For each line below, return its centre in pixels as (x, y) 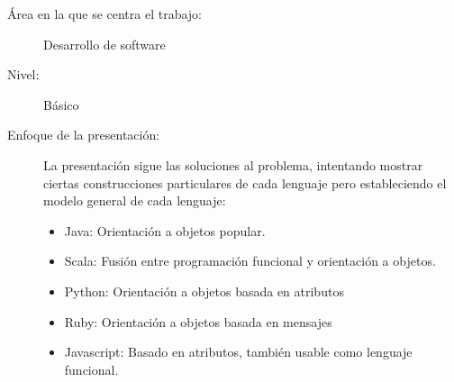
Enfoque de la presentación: (84, 135)
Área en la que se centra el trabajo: (105, 14)
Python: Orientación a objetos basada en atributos (204, 291)
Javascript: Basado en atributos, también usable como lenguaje (238, 352)
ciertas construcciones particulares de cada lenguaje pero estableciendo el (245, 182)
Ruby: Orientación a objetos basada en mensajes (198, 321)
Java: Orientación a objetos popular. (165, 230)
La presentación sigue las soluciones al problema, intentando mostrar (233, 164)
